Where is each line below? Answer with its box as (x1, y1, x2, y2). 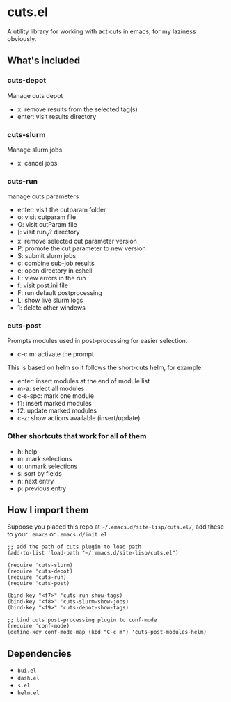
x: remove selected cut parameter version (17, 237, 138, 246)
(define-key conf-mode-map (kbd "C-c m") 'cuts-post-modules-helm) (7, 629, 207, 636)
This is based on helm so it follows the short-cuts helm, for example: (7, 363, 204, 372)
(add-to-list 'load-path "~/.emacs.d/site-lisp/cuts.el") (7, 550, 179, 557)
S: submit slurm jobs (17, 252, 77, 260)
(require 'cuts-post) (7, 580, 70, 587)
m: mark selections (17, 454, 72, 463)
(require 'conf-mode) (7, 623, 70, 630)
